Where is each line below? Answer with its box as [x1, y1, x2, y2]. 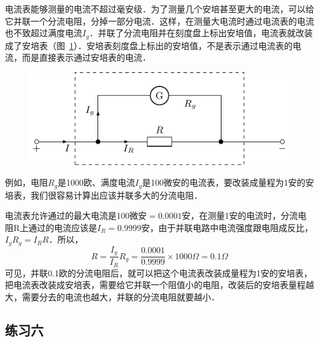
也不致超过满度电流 [5, 26, 82, 39]
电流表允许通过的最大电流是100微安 [5, 209, 147, 222]
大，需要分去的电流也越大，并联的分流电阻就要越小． [5, 291, 220, 303]
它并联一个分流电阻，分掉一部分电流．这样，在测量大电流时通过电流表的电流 [5, 14, 314, 27]
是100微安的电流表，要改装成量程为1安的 [142, 176, 306, 189]
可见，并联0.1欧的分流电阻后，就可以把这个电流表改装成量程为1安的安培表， [5, 266, 312, 279]
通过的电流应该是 [28, 221, 98, 234]
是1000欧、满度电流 [58, 176, 136, 189]
